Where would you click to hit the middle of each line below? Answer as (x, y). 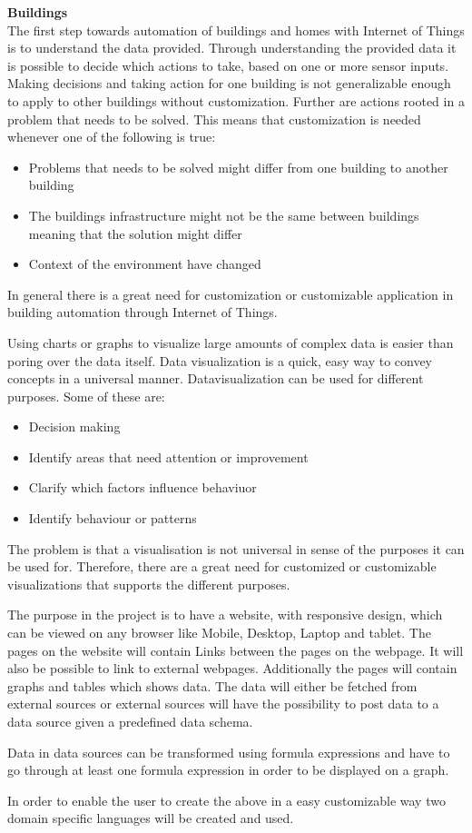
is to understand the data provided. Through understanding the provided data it (232, 48)
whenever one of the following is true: (112, 137)
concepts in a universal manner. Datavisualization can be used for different (216, 378)
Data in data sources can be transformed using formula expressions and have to (229, 752)
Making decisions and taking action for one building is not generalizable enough (229, 83)
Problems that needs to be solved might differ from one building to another (238, 167)
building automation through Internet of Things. (143, 312)
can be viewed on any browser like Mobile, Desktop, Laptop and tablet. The (219, 633)
